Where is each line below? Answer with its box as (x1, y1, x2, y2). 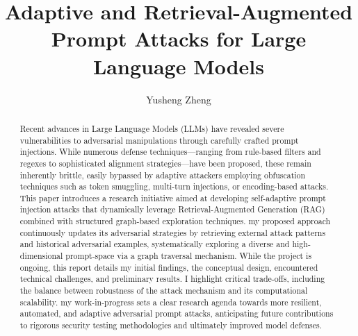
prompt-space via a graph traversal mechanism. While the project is (65, 250, 312, 262)
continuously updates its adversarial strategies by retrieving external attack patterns (19, 226, 326, 238)
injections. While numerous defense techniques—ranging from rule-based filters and (19, 146, 321, 158)
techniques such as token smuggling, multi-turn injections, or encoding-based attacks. (19, 180, 329, 192)
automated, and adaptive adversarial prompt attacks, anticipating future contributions (19, 308, 334, 319)
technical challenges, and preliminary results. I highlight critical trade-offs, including (19, 273, 325, 285)
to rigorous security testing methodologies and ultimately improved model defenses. (19, 319, 322, 331)
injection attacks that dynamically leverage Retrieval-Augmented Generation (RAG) (19, 203, 325, 215)
